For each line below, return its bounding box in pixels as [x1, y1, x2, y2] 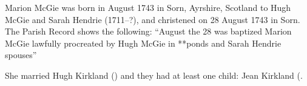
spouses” [5, 48, 37, 61]
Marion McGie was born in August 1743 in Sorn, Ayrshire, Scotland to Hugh [5, 1, 291, 13]
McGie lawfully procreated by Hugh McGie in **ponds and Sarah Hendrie [5, 36, 282, 49]
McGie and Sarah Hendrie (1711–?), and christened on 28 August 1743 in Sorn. [5, 13, 300, 25]
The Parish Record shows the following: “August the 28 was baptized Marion [5, 25, 292, 38]
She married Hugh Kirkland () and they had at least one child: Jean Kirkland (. [5, 68, 303, 81]
